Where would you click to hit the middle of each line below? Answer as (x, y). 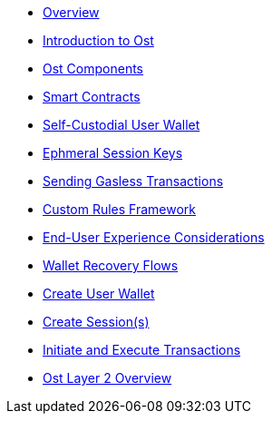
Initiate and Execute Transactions (142, 350)
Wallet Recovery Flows (111, 265)
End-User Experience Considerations (154, 237)
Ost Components (93, 69)
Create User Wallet (99, 294)
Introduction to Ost (98, 40)
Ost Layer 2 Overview (107, 378)
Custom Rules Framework (120, 209)
